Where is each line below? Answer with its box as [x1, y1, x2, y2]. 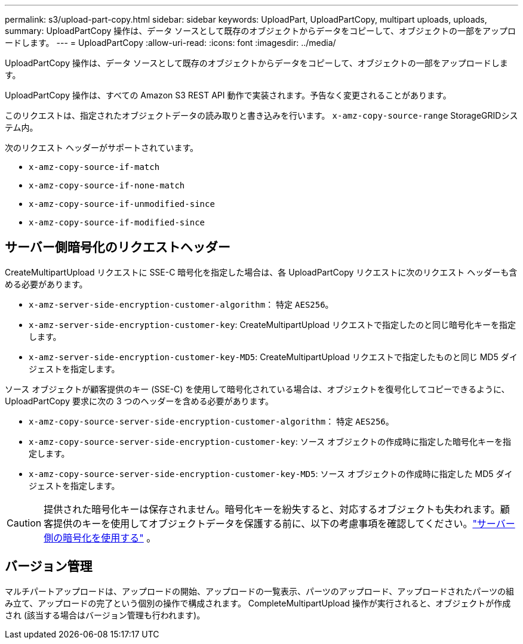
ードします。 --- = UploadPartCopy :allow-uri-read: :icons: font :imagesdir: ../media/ [5, 38, 336, 48]
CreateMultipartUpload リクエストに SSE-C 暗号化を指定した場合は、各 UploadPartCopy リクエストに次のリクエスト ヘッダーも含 [5, 267, 518, 277]
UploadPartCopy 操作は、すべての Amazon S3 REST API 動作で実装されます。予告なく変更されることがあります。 [5, 90, 451, 100]
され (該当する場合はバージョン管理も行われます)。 [5, 609, 205, 620]
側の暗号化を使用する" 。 [44, 531, 156, 544]
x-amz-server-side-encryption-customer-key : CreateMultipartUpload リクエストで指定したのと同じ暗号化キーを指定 [29, 319, 516, 330]
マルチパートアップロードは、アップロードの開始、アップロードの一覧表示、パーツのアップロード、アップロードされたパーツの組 [5, 586, 514, 596]
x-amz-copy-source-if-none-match [29, 181, 185, 190]
